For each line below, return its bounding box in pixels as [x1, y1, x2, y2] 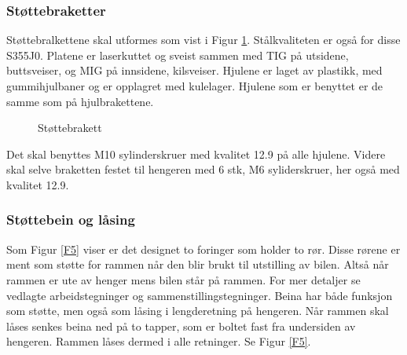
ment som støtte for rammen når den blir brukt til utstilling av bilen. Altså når [6, 256, 389, 273]
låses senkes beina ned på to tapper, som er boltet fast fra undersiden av [6, 317, 356, 334]
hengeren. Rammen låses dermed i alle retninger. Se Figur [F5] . [6, 333, 311, 350]
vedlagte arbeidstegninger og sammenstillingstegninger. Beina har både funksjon [6, 287, 393, 303]
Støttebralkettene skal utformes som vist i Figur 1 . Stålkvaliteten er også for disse [6, 31, 401, 48]
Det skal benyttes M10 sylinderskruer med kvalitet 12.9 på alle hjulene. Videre [6, 145, 386, 162]
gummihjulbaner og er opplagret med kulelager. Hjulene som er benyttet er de [6, 78, 383, 93]
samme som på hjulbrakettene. [6, 93, 154, 109]
